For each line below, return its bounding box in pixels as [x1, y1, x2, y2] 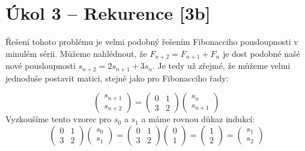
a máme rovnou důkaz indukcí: [141, 113, 255, 125]
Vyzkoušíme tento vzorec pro [5, 113, 112, 125]
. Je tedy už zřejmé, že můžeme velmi [152, 59, 291, 72]
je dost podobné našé [222, 47, 300, 59]
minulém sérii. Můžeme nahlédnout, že [5, 47, 147, 59]
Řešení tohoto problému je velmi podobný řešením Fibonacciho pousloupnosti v [5, 35, 298, 48]
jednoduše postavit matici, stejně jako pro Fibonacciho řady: [5, 71, 229, 84]
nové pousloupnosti [5, 59, 76, 72]
